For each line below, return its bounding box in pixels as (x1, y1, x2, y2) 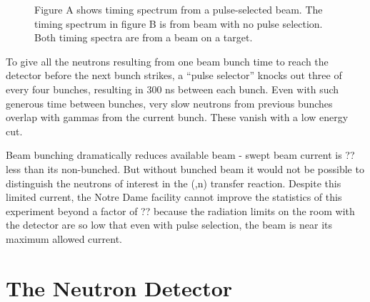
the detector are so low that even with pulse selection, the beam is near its (6, 217, 332, 232)
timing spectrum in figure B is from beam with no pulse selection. (34, 16, 323, 31)
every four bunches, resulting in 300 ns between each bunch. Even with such (6, 81, 339, 96)
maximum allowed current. (6, 231, 123, 246)
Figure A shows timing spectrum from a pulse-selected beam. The (34, 2, 323, 16)
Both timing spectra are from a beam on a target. (34, 30, 253, 45)
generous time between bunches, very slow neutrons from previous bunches (6, 95, 333, 110)
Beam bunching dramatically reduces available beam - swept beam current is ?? (6, 147, 355, 162)
